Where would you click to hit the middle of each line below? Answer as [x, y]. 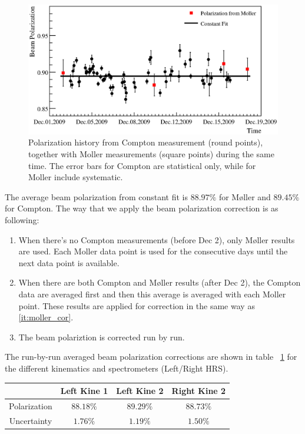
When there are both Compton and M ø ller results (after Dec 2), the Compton [160, 282]
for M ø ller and [245, 196]
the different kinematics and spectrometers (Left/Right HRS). [117, 368]
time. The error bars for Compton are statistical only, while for [142, 165]
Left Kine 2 [140, 391]
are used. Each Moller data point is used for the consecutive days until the [153, 251]
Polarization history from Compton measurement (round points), [146, 142]
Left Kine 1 [84, 391]
